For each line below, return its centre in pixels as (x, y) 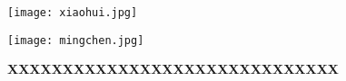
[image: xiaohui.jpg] (73, 13)
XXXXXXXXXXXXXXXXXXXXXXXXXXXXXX (173, 69)
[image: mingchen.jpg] (76, 40)
